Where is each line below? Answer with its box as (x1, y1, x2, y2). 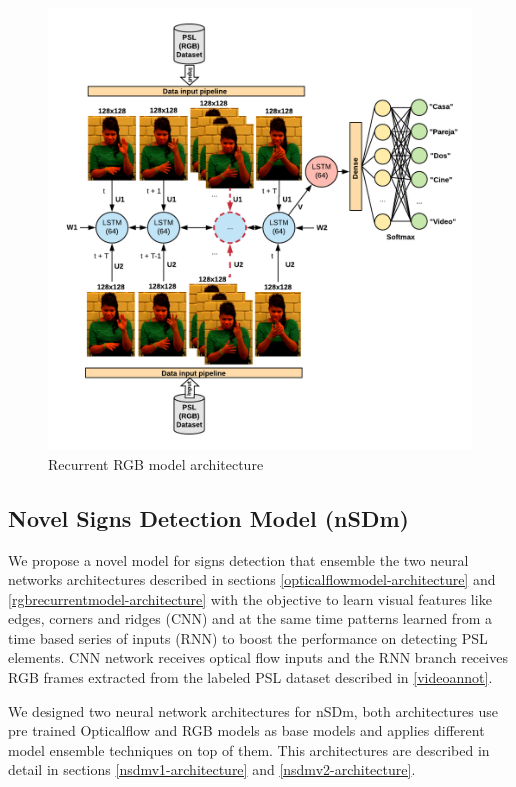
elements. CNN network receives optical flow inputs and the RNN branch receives (8, 647, 508, 668)
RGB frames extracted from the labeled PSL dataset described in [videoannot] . (8, 667, 493, 688)
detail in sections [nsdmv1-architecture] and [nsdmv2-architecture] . (8, 759, 416, 780)
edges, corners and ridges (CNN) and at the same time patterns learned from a (8, 608, 492, 629)
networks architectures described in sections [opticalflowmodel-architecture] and (8, 569, 496, 590)
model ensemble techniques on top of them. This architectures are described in (8, 739, 490, 760)
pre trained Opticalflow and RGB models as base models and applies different (8, 720, 485, 741)
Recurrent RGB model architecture (48, 453, 264, 474)
